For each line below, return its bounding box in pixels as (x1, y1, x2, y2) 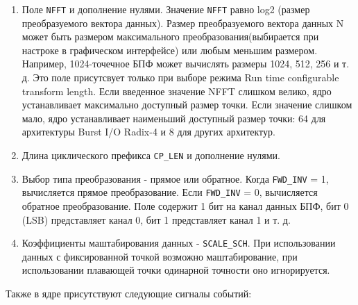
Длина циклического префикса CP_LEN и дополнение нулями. (22, 148, 280, 162)
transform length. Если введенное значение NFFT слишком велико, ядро (22, 83, 332, 98)
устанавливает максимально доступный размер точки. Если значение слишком (22, 97, 352, 112)
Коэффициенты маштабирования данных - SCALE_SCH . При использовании (22, 236, 336, 250)
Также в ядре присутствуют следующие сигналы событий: (6, 286, 252, 300)
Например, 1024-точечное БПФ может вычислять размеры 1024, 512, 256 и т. (22, 56, 350, 71)
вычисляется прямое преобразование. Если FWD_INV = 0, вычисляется (22, 185, 318, 199)
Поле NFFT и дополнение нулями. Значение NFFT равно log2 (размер (22, 2, 310, 16)
